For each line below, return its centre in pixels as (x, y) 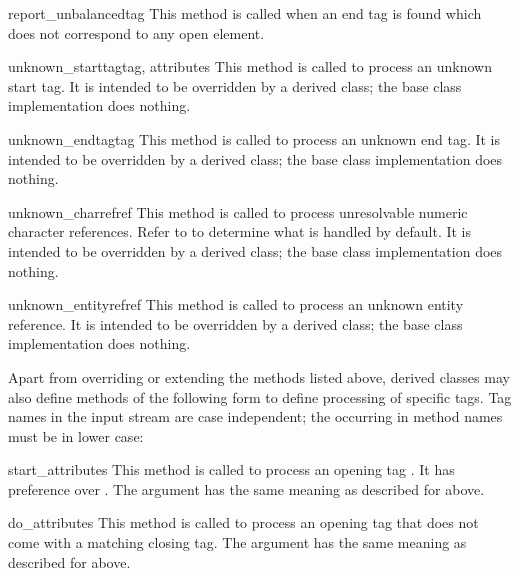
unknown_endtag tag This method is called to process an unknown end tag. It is (254, 138)
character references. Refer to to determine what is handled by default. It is (240, 231)
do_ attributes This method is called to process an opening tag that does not (243, 522)
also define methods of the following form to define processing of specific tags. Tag (260, 396)
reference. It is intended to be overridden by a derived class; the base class (235, 323)
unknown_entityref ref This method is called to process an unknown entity (236, 304)
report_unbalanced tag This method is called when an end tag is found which (245, 13)
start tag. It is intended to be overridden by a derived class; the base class (235, 85)
